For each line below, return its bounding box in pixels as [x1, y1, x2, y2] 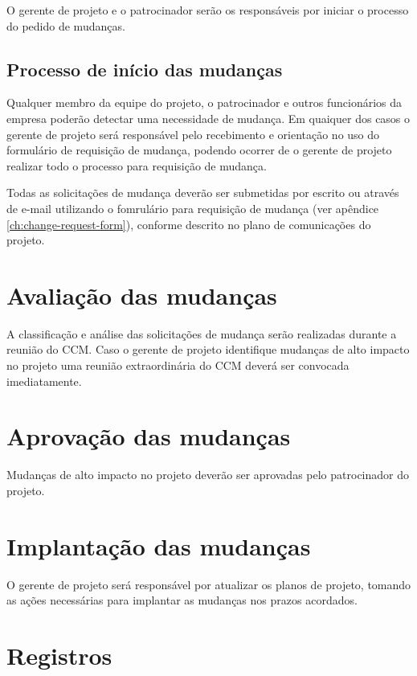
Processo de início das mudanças [6, 56, 283, 81]
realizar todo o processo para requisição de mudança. [6, 157, 267, 174]
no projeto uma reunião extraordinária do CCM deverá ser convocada [6, 357, 350, 374]
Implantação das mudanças [6, 529, 311, 562]
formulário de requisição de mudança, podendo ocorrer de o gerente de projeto [6, 141, 392, 158]
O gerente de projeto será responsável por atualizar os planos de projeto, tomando [6, 576, 411, 592]
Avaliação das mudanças [6, 278, 277, 311]
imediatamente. [6, 372, 82, 389]
